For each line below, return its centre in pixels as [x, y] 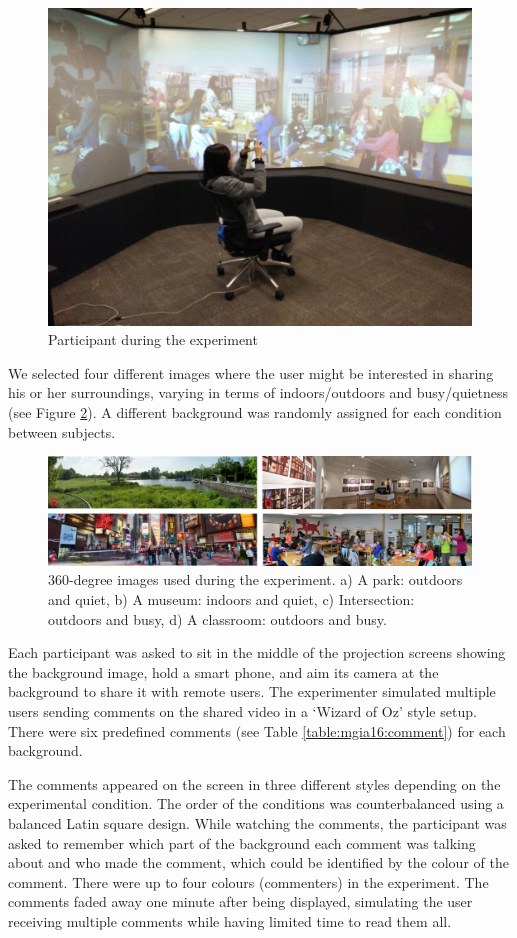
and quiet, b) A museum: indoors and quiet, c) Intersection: [231, 599]
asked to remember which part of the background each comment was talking [242, 842]
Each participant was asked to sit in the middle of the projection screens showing [257, 652]
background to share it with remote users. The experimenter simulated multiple [252, 691]
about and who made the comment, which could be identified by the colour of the [258, 862]
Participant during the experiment [153, 339]
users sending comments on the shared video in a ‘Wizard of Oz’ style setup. [242, 711]
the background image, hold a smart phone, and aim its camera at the [223, 671]
